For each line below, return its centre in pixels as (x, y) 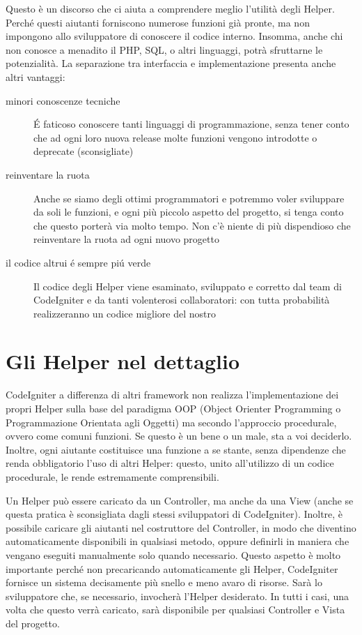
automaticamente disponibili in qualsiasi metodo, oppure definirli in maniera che (178, 541)
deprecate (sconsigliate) (84, 151)
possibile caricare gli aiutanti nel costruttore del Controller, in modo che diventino (181, 527)
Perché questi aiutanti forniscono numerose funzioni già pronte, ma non (158, 22)
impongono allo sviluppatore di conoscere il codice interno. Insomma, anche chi (174, 36)
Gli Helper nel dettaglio (123, 361)
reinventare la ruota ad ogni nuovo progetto (126, 239)
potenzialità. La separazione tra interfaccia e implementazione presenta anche (171, 63)
